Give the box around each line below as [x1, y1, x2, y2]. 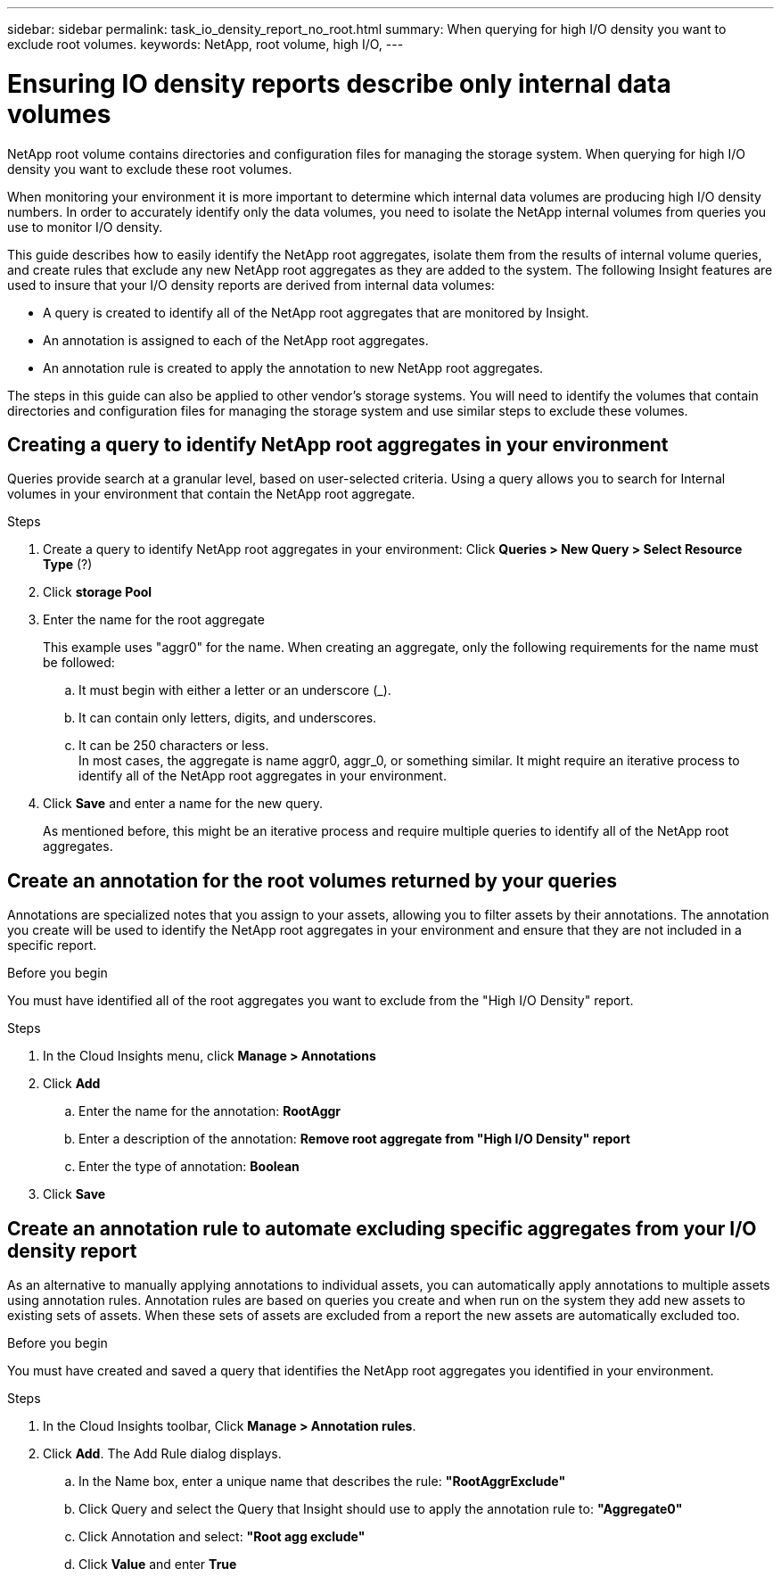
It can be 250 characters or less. [78, 738, 269, 754]
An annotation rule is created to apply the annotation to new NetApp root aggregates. [43, 359, 544, 376]
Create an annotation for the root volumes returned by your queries [7, 869, 617, 892]
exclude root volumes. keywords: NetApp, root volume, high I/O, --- [7, 37, 404, 52]
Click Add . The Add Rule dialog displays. [43, 1446, 282, 1462]
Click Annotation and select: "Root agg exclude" [78, 1529, 366, 1545]
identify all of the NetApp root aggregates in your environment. [78, 768, 447, 784]
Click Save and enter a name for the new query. [43, 796, 324, 812]
